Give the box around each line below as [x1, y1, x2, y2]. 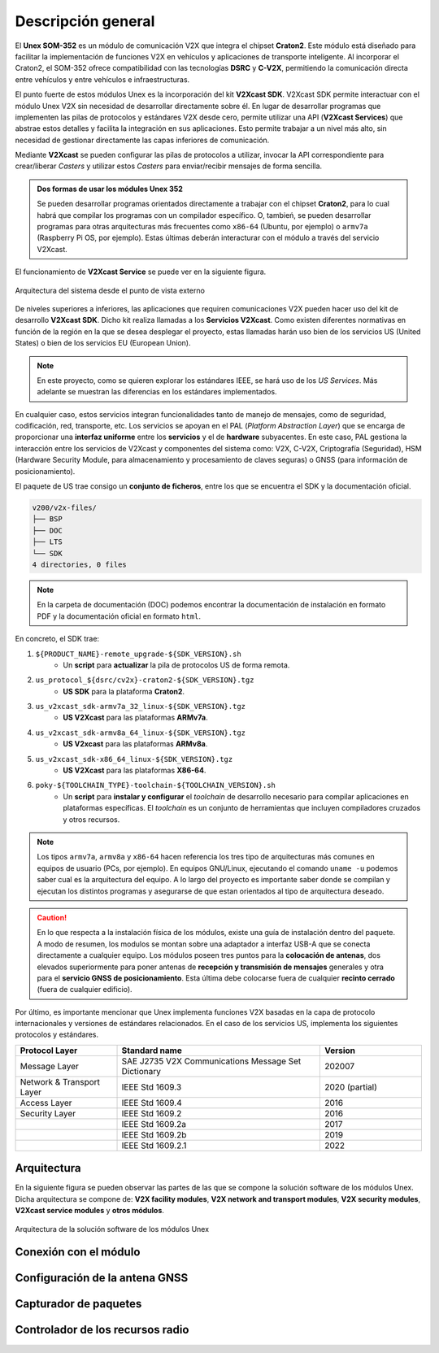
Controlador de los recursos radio [15, 1323, 189, 1337]
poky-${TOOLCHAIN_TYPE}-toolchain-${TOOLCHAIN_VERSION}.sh [35, 781, 276, 790]
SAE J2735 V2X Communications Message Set [121, 1055, 302, 1067]
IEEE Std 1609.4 [121, 1097, 182, 1108]
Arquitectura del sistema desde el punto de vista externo [15, 285, 205, 295]
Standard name [121, 1045, 182, 1056]
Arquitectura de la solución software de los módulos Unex [15, 1224, 210, 1233]
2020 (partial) [324, 1081, 378, 1093]
